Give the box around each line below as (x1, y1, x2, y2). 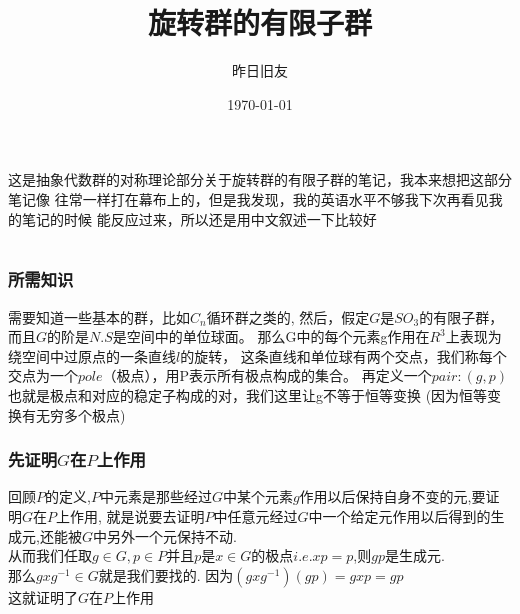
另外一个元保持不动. (106, 525, 237, 546)
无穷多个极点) (35, 404, 126, 425)
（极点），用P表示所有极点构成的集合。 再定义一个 (102, 365, 432, 386)
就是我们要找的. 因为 (98, 564, 234, 585)
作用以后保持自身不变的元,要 (299, 486, 486, 507)
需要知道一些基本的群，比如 (8, 306, 190, 327)
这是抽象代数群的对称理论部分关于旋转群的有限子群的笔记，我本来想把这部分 (8, 169, 512, 190)
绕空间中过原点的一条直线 (8, 345, 176, 366)
